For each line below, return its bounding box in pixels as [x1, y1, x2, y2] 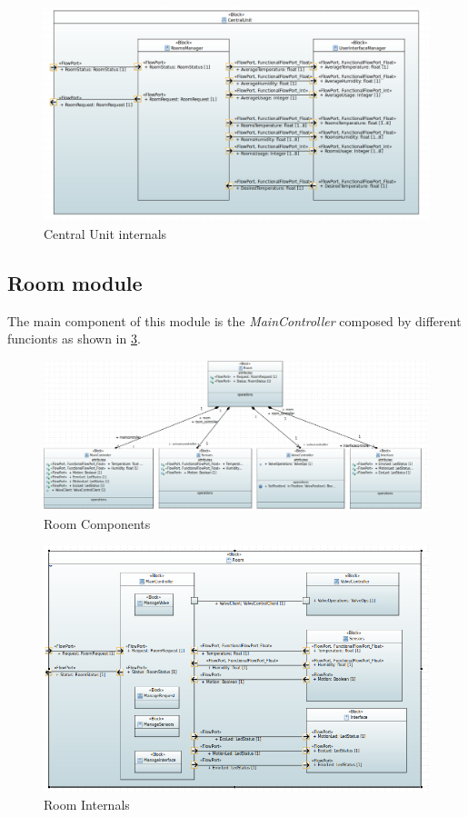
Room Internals [44, 795, 130, 814]
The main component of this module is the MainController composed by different [7, 311, 462, 330]
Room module [7, 268, 143, 296]
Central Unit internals [44, 224, 167, 243]
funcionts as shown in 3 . [7, 329, 141, 348]
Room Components [44, 513, 151, 533]
